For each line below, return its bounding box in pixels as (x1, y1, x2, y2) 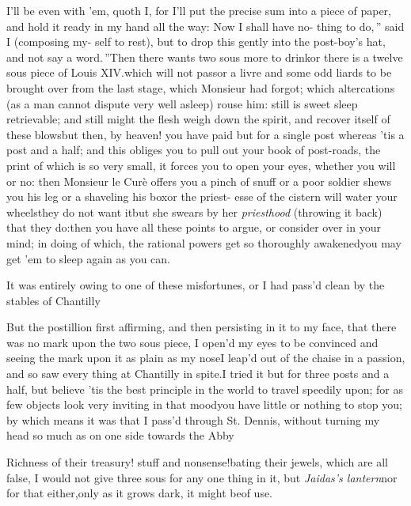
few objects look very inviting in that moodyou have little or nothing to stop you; (6, 396, 402, 413)
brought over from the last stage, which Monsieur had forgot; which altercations (6, 79, 395, 96)
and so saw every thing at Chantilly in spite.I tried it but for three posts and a (6, 365, 390, 382)
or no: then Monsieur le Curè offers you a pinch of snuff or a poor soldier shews (6, 172, 392, 189)
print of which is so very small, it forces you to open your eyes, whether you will (6, 157, 396, 173)
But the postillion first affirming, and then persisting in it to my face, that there (6, 319, 397, 335)
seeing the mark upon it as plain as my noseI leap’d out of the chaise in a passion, (6, 349, 405, 366)
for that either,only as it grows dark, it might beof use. (6, 485, 273, 501)
